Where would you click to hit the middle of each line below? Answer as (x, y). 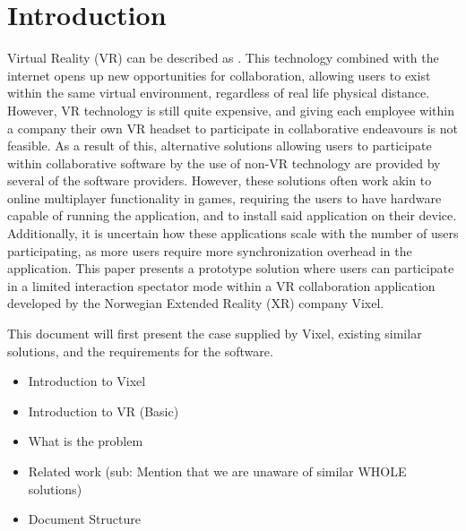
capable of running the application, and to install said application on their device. (232, 215)
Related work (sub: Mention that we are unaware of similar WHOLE (217, 471)
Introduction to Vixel (87, 381)
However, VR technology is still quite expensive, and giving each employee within (231, 110)
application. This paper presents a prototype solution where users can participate (231, 268)
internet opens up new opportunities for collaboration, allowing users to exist (219, 75)
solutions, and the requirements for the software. (140, 351)
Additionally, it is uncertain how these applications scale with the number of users (233, 233)
